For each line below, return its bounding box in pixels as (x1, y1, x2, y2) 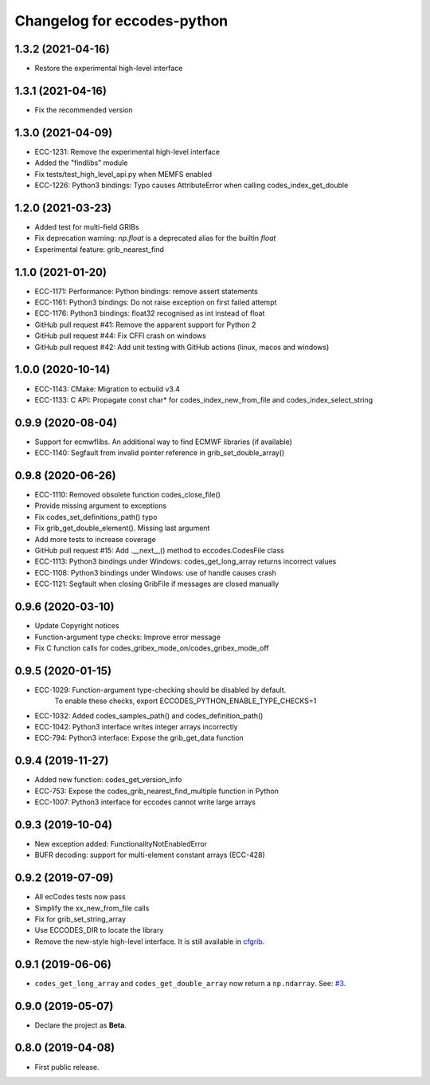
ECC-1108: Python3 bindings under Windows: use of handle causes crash (34, 568, 276, 577)
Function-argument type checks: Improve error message (34, 632, 221, 642)
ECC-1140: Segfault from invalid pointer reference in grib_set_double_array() (34, 448, 285, 458)
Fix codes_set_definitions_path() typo (34, 512, 158, 521)
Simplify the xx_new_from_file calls (34, 903, 150, 913)
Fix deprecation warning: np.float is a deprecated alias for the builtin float (34, 234, 276, 243)
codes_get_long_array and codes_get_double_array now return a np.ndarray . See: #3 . (34, 978, 346, 988)
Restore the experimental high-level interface (34, 64, 183, 73)
